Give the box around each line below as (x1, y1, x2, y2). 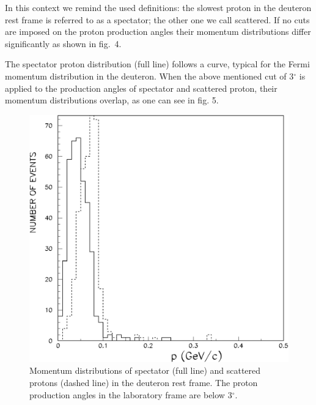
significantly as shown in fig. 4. (5, 37, 122, 50)
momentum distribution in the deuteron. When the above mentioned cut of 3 (5, 69, 294, 82)
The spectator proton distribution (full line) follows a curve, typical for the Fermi (5, 58, 310, 70)
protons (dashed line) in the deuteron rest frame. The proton (29, 376, 258, 389)
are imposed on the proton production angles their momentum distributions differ (5, 25, 311, 38)
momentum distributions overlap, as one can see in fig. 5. (5, 94, 219, 106)
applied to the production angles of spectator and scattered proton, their (5, 81, 277, 94)
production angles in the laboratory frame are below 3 (29, 388, 232, 401)
